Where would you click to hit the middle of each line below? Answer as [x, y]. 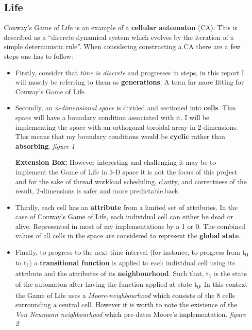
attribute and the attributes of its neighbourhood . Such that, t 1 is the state [131, 274]
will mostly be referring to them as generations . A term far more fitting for [130, 82]
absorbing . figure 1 [45, 146]
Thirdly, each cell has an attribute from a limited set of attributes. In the [126, 207]
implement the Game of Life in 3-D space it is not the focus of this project [126, 171]
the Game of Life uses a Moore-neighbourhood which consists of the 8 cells [125, 295]
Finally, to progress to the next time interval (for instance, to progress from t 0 [132, 252]
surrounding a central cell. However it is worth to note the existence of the [126, 304]
